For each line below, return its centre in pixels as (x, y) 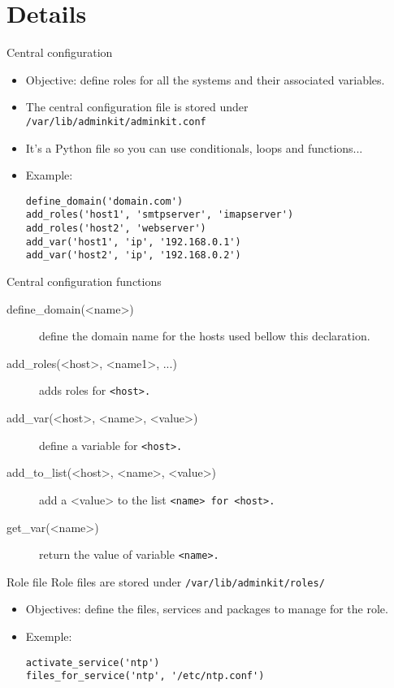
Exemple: (49, 636)
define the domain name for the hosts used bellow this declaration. (205, 336)
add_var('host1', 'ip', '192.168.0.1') (133, 242)
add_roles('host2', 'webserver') (116, 229)
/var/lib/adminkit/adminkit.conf (116, 121)
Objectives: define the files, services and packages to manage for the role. (207, 609)
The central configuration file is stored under (137, 107)
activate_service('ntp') (93, 662)
